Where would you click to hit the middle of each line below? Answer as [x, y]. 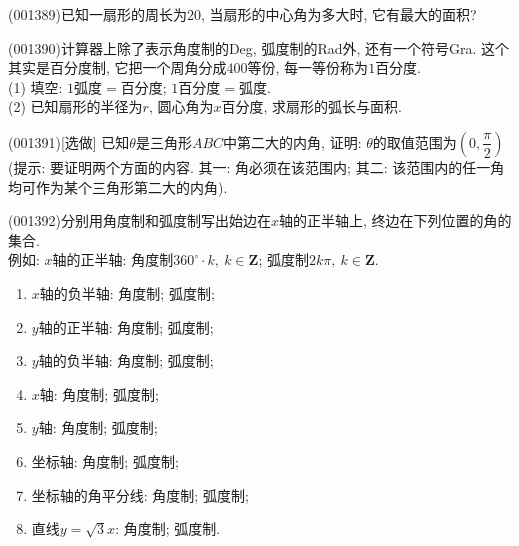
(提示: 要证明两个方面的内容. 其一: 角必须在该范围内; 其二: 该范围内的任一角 [256, 166]
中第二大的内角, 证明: [292, 141]
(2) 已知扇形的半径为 [75, 106]
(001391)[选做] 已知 [69, 141]
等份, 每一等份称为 [308, 67]
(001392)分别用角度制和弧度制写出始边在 [139, 220]
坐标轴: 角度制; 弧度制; [105, 460]
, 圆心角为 [181, 106]
